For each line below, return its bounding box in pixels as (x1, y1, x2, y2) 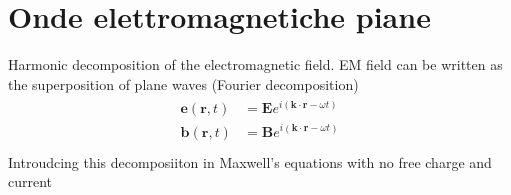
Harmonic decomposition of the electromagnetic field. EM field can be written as (8, 54, 503, 75)
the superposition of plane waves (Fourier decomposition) (8, 73, 359, 94)
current (8, 171, 53, 192)
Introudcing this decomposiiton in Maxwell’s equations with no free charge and (8, 151, 492, 172)
